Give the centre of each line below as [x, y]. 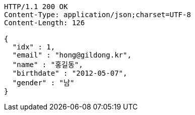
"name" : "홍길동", [48, 65]
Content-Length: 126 [45, 23]
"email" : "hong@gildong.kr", [72, 55]
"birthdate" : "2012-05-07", [70, 73]
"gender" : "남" [43, 83]
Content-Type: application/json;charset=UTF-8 [97, 15]
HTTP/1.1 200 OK [36, 7]
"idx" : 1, [34, 47]
